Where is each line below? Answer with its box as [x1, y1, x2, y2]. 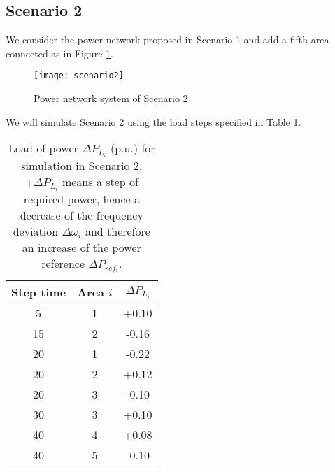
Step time [11, 284, 66, 301]
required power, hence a [23, 190, 140, 207]
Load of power [8, 140, 78, 157]
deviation [13, 222, 59, 239]
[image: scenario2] [34, 71, 124, 81]
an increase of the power [22, 238, 141, 255]
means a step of [62, 173, 138, 189]
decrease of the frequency [20, 206, 143, 223]
